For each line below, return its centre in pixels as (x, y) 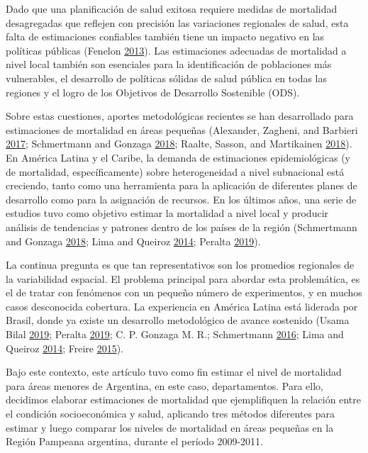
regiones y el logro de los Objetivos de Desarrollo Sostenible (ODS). (153, 92)
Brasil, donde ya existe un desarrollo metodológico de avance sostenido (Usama (178, 320)
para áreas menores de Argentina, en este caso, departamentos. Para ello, (165, 385)
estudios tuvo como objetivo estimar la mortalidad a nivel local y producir (167, 213)
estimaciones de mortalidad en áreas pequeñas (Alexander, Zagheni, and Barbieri (182, 129)
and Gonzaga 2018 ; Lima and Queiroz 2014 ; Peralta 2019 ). (133, 241)
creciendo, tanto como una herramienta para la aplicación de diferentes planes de (182, 185)
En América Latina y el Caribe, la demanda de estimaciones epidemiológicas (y (178, 157)
